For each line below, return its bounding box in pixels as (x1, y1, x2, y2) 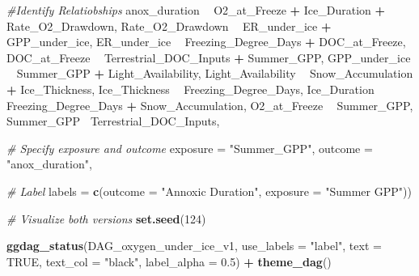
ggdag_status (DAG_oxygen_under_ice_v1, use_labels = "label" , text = (6, 237, 382, 254)
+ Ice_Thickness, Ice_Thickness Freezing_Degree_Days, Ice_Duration (6, 80, 375, 97)
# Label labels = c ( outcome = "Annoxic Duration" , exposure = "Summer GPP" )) (6, 182, 412, 199)
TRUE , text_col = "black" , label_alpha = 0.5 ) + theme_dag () (6, 253, 332, 270)
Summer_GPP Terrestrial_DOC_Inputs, (6, 113, 220, 130)
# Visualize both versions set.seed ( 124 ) (6, 210, 206, 227)
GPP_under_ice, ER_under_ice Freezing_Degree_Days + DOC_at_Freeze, (6, 33, 406, 50)
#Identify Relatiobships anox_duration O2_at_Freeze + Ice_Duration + (6, 2, 386, 18)
